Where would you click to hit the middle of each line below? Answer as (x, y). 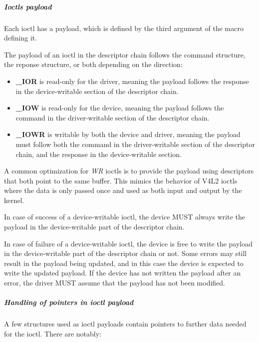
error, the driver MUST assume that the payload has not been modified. (115, 283)
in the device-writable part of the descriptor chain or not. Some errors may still (126, 253)
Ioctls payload (28, 6)
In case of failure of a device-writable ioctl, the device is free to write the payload (129, 243)
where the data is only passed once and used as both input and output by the (123, 190)
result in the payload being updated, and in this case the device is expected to (124, 263)
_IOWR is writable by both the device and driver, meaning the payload (128, 134)
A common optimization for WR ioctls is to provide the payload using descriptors (129, 171)
